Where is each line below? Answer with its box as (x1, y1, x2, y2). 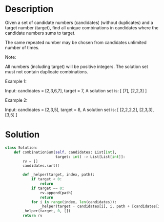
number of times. (5, 44, 40, 50)
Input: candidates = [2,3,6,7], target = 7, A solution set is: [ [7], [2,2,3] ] (5, 88, 147, 93)
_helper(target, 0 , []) (22, 209, 71, 214)
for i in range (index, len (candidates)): (31, 200, 117, 204)
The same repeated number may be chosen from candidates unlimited (5, 39, 147, 45)
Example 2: (5, 97, 28, 103)
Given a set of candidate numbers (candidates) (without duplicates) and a (5, 20, 153, 25)
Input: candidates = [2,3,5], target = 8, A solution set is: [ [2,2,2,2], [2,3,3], (5, 107, 154, 112)
